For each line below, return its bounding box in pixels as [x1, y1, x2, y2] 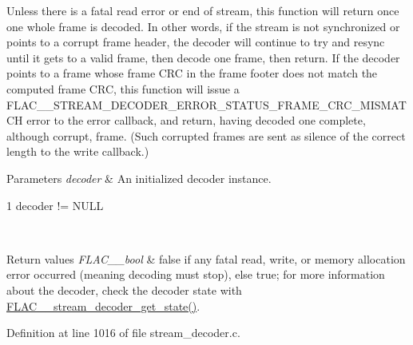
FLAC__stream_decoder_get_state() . [6, 297, 201, 314]
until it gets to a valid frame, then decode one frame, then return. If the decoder [6, 49, 400, 65]
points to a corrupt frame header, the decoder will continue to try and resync [6, 34, 385, 50]
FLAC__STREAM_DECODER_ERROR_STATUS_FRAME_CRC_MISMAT [6, 96, 407, 113]
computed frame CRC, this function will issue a [6, 80, 240, 97]
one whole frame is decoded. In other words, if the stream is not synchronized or [6, 18, 400, 34]
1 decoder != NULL [6, 196, 104, 213]
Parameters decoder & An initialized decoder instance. [6, 169, 272, 186]
